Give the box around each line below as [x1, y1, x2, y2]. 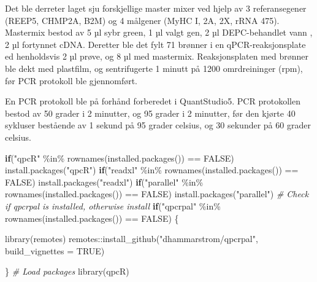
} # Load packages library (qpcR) [5, 265, 129, 278]
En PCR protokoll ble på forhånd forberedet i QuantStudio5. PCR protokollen [5, 95, 300, 108]
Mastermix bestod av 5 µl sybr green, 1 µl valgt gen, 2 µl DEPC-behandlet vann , [5, 26, 313, 39]
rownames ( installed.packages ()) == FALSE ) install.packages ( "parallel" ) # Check [5, 187, 309, 200]
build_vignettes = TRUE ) [5, 244, 105, 257]
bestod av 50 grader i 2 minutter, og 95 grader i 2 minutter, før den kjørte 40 [5, 106, 296, 119]
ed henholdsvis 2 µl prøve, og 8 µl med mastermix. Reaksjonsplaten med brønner [5, 50, 309, 63]
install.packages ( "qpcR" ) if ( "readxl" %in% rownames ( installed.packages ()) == [5, 163, 299, 176]
